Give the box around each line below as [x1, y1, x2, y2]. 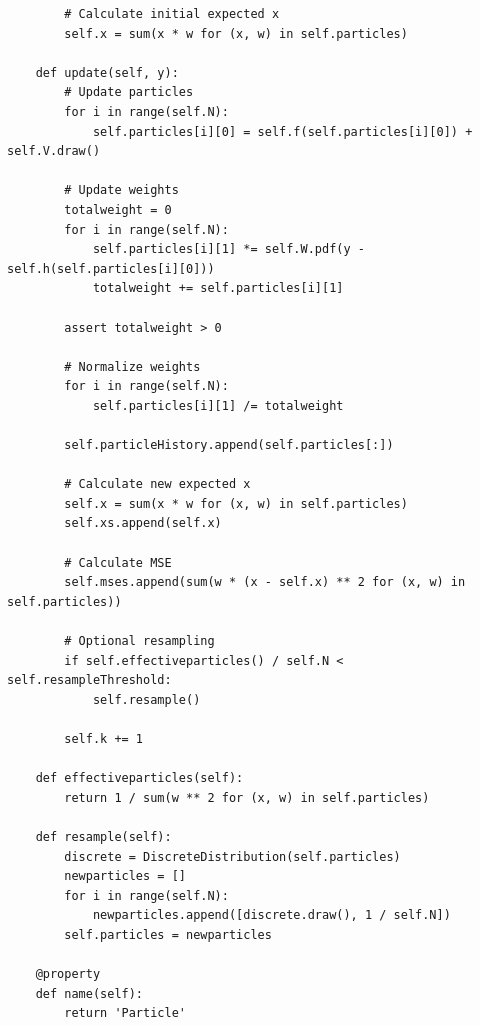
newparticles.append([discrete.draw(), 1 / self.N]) [92, 908, 451, 923]
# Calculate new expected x [64, 477, 251, 492]
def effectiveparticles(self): [35, 771, 244, 786]
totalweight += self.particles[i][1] [92, 281, 344, 296]
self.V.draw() [7, 144, 101, 159]
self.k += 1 [64, 731, 144, 746]
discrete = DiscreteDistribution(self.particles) [64, 849, 401, 864]
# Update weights [64, 183, 179, 198]
